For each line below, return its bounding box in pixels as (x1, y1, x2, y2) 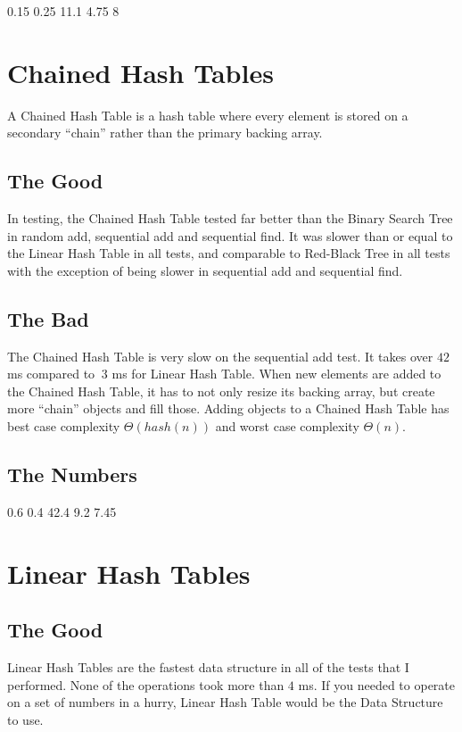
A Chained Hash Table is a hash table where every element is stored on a (7, 105, 408, 124)
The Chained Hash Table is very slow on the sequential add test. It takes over (7, 346, 433, 365)
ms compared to (7, 364, 95, 383)
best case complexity (7, 417, 120, 436)
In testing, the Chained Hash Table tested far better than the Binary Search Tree (7, 209, 453, 228)
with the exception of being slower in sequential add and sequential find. (7, 261, 403, 279)
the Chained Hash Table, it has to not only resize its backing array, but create (7, 381, 435, 400)
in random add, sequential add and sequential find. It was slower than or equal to (7, 226, 453, 245)
